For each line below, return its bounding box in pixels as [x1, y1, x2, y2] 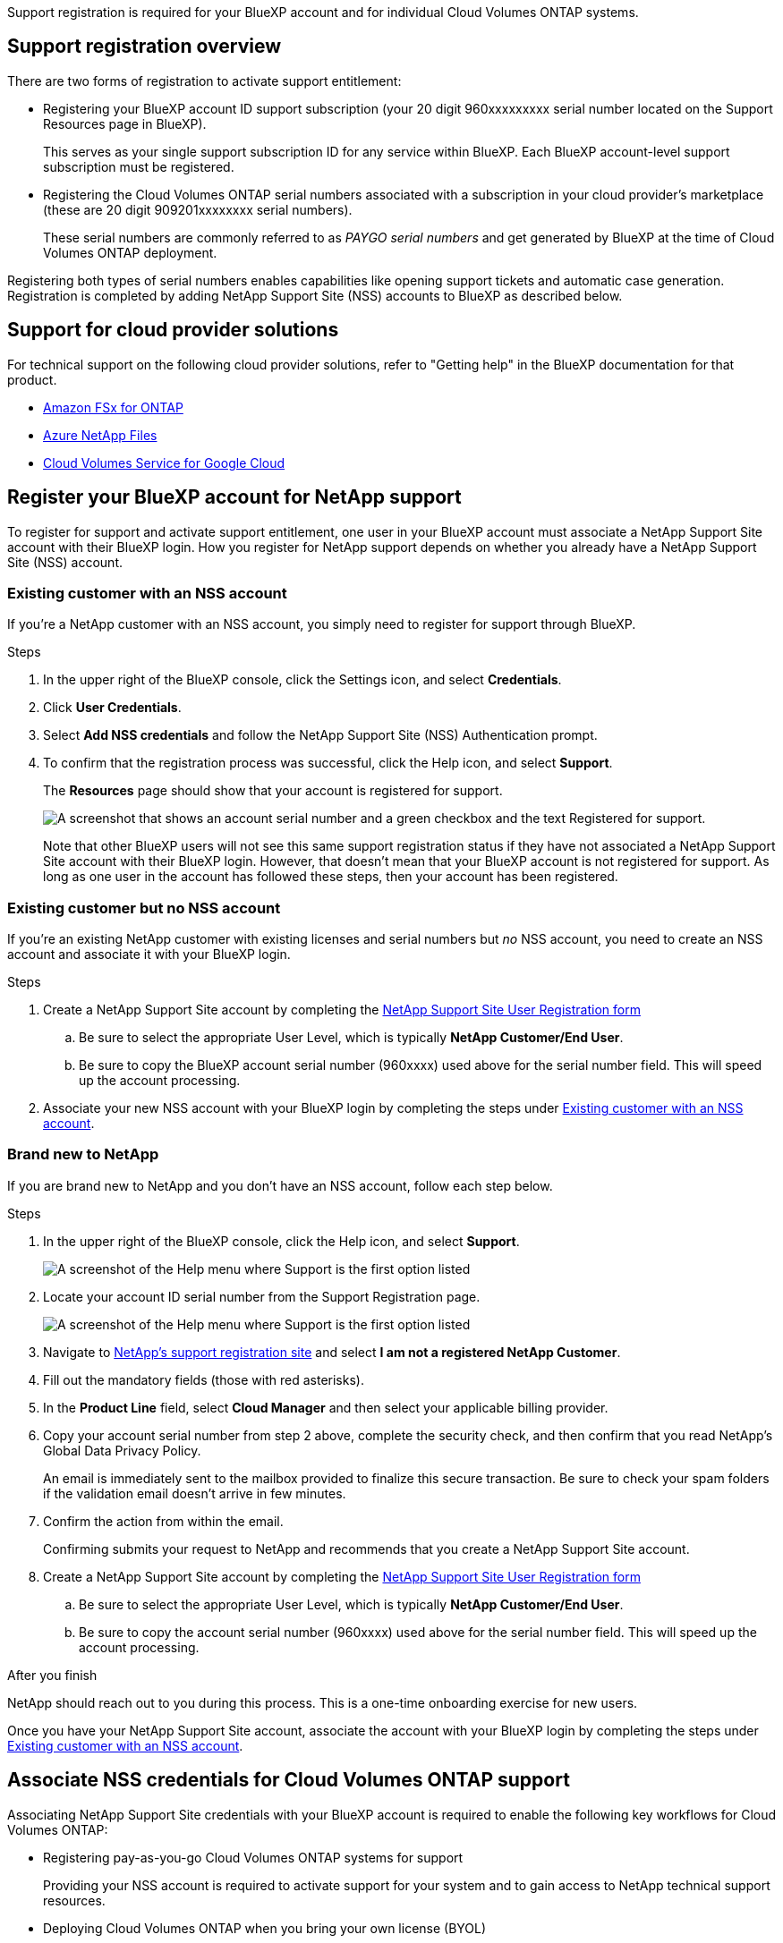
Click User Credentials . [43, 700, 182, 716]
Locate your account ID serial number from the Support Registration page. [43, 1288, 481, 1304]
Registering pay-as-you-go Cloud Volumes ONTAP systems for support [43, 1849, 464, 1865]
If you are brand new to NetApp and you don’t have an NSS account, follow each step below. [7, 1177, 553, 1193]
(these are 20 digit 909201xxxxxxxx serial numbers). [43, 201, 353, 217]
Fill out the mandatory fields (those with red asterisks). [43, 1371, 364, 1387]
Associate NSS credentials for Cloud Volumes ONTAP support [7, 1769, 570, 1792]
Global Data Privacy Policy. [43, 1442, 201, 1458]
